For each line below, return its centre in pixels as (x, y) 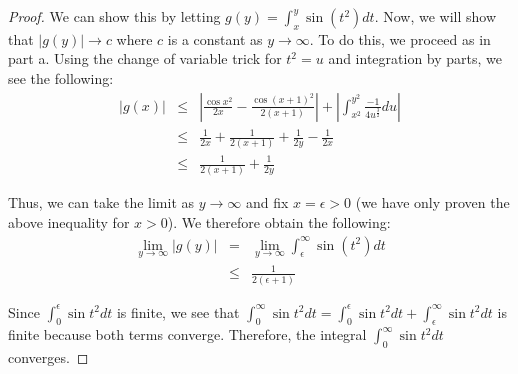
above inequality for (69, 221)
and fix (267, 202)
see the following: (61, 77)
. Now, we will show (435, 16)
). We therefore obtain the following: (279, 221)
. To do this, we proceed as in (400, 38)
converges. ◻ (48, 357)
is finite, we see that (178, 311)
